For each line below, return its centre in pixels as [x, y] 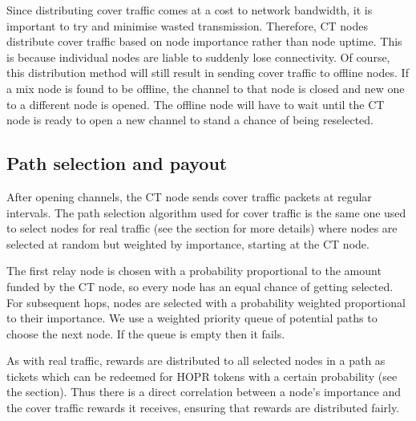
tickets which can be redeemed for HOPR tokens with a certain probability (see [202, 376]
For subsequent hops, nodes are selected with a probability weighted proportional [206, 302]
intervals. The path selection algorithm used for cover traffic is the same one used [206, 212]
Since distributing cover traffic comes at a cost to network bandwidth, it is [190, 10]
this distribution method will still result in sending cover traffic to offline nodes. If [208, 73]
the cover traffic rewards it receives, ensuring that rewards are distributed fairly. [203, 408]
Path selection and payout [117, 163]
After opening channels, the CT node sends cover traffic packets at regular [189, 196]
